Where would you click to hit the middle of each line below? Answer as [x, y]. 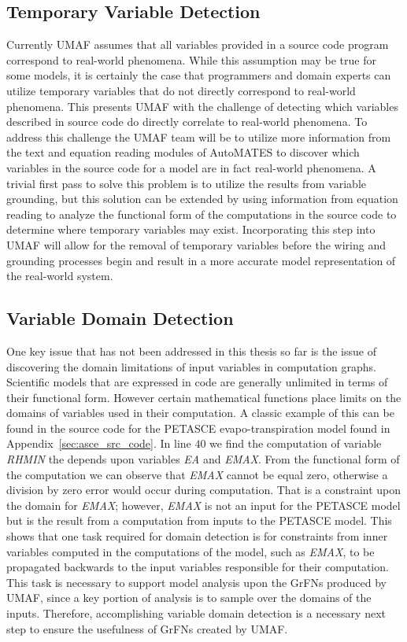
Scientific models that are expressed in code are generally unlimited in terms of [197, 382]
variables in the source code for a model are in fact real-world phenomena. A [191, 167]
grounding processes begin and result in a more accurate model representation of [201, 260]
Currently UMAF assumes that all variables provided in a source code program [198, 44]
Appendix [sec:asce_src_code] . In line [99, 443]
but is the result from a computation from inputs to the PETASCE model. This [199, 520]
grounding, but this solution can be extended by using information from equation [202, 199]
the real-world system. [60, 276]
